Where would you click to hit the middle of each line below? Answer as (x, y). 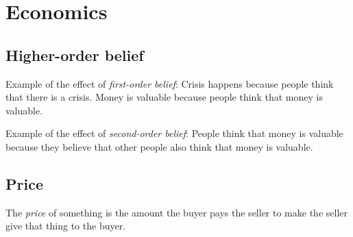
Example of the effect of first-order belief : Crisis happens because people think (170, 83)
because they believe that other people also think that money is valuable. (159, 146)
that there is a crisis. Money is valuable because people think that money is (164, 97)
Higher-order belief (75, 54)
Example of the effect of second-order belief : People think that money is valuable (174, 133)
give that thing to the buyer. (66, 226)
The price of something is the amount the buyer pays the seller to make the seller (176, 212)
